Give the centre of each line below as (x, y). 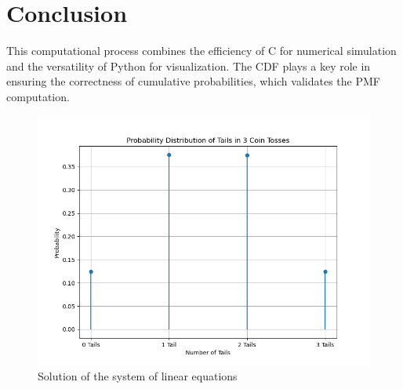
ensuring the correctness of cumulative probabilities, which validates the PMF (193, 81)
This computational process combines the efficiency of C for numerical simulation (201, 51)
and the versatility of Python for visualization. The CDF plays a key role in (189, 65)
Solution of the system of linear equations (138, 376)
